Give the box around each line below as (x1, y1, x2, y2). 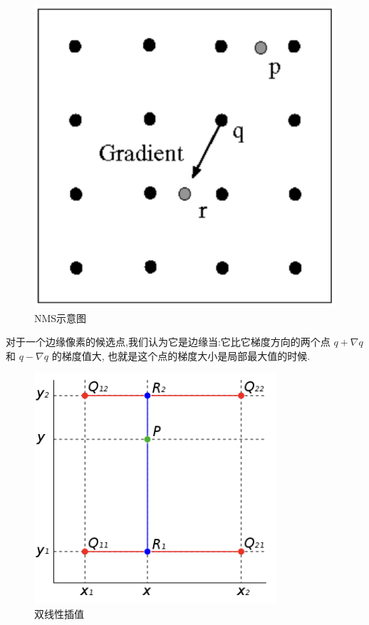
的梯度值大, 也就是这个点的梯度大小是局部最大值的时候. (51, 348, 311, 363)
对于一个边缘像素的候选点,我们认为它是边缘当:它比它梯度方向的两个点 (6, 334, 331, 349)
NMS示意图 (34, 310, 87, 325)
